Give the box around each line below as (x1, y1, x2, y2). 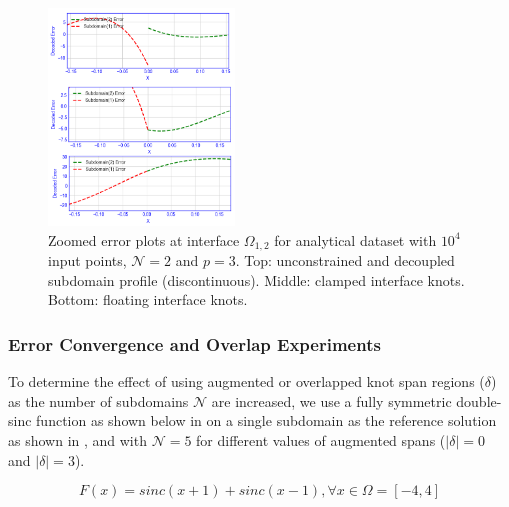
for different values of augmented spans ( (196, 429, 446, 450)
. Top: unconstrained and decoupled (235, 250, 455, 271)
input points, (48, 250, 127, 271)
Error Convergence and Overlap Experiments (8, 331, 381, 356)
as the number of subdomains (8, 390, 189, 411)
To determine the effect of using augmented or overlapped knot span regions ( (8, 371, 485, 392)
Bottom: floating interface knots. (48, 289, 248, 310)
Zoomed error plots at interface (48, 229, 240, 250)
